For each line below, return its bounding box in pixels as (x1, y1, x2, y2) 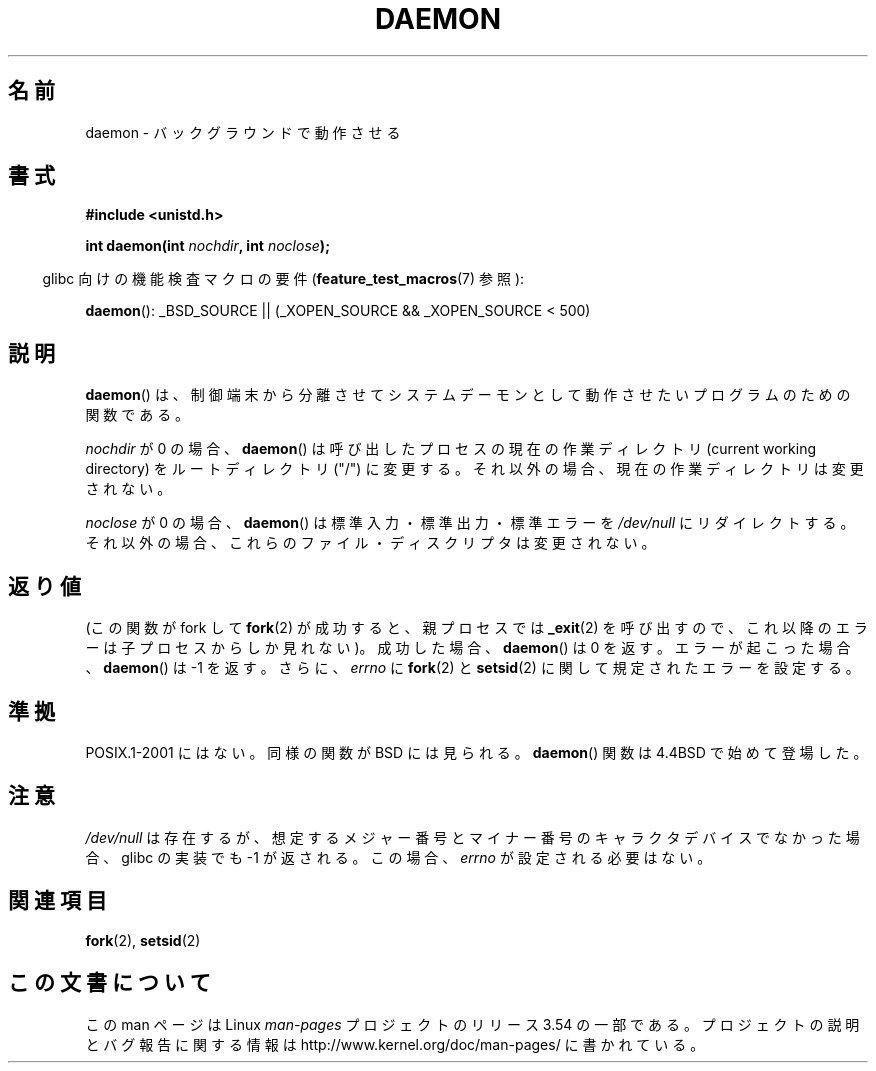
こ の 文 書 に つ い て (8, 970, 211, 996)
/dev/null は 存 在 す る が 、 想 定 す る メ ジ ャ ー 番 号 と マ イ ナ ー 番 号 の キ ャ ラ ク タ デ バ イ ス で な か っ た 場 (85, 828, 860, 846)
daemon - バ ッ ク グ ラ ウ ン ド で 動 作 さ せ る (85, 123, 401, 141)
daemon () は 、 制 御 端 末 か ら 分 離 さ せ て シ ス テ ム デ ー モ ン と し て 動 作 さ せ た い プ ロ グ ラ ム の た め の (85, 386, 851, 404)
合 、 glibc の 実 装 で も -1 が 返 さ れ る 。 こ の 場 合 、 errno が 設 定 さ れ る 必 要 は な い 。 (85, 848, 712, 866)
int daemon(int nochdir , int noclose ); (85, 237, 330, 255)
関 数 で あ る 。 (85, 406, 190, 424)
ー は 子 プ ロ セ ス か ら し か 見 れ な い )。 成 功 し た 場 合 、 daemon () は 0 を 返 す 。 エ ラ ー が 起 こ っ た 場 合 (85, 639, 851, 657)
